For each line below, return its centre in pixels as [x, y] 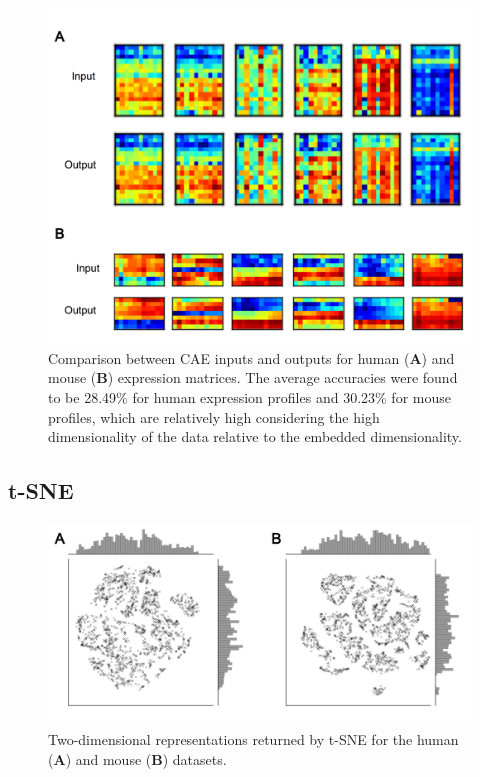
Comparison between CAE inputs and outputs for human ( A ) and [251, 357]
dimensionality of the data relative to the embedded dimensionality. [255, 436]
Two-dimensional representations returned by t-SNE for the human [253, 739]
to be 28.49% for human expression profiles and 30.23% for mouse [249, 397]
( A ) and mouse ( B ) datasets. [137, 759]
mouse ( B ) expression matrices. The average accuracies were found [253, 377]
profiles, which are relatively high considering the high [214, 416]
